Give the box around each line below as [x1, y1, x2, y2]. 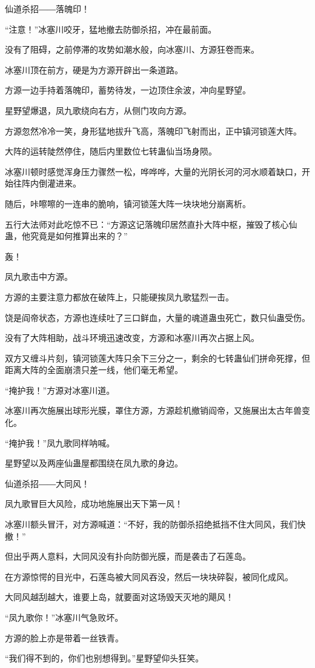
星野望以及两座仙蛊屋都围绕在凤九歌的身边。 [5, 457, 183, 469]
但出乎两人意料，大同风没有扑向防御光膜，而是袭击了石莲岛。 [5, 550, 251, 563]
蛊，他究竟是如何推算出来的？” [5, 230, 128, 242]
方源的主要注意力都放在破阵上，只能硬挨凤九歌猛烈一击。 [5, 290, 234, 303]
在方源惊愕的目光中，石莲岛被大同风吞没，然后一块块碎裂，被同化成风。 [5, 570, 293, 583]
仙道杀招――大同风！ [5, 477, 90, 489]
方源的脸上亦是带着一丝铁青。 [5, 631, 124, 644]
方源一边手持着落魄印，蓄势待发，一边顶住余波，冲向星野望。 [5, 84, 251, 96]
